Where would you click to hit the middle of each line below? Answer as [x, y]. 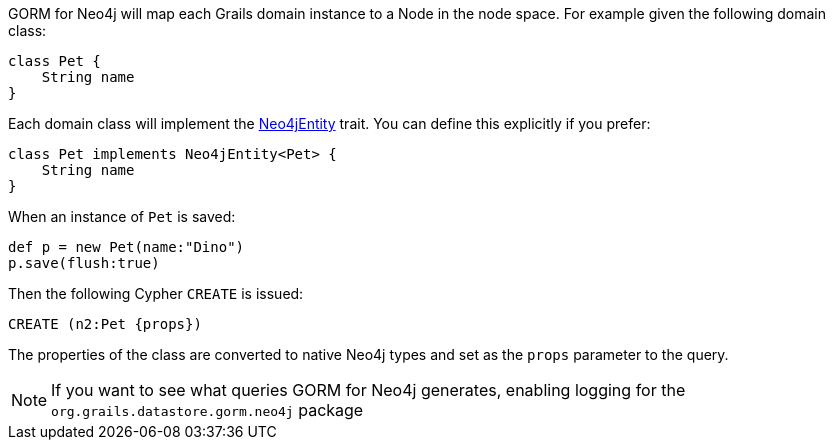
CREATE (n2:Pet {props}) [105, 324]
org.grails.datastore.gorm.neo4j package [207, 410]
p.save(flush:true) [84, 263]
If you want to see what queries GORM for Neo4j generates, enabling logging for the [368, 390]
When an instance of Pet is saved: [122, 216]
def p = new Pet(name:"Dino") [126, 247]
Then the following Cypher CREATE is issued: [156, 293]
